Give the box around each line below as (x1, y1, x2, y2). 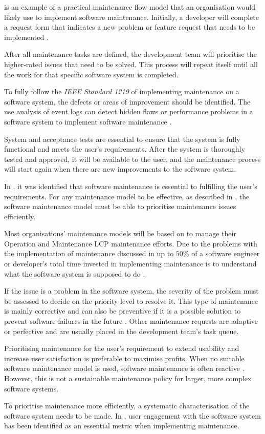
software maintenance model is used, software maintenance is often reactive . (4, 363, 245, 374)
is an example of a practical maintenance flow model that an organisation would (4, 2, 256, 12)
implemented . (4, 31, 49, 42)
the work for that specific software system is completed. (4, 69, 179, 79)
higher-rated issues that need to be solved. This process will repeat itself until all (4, 58, 258, 69)
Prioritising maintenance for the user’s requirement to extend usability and (4, 343, 239, 354)
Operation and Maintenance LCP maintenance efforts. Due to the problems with (4, 238, 257, 249)
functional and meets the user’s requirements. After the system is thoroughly (4, 143, 245, 154)
